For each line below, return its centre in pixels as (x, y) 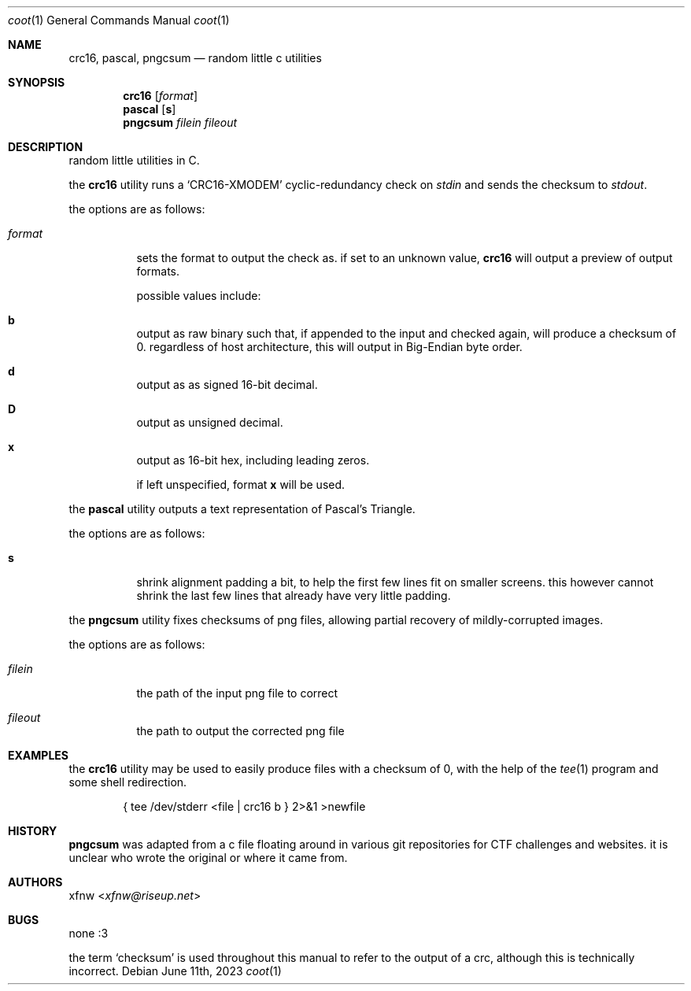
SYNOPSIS (37, 82)
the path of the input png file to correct (237, 693)
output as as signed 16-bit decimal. (227, 385)
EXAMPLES (38, 755)
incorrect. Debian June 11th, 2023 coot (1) (175, 971)
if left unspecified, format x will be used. (241, 484)
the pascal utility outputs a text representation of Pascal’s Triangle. (242, 509)
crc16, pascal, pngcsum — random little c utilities (195, 58)
